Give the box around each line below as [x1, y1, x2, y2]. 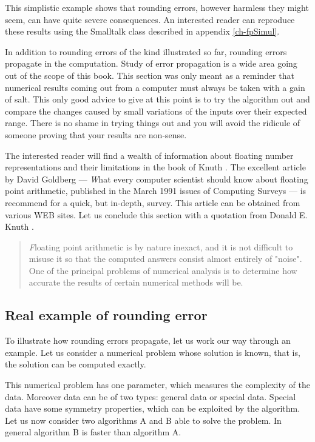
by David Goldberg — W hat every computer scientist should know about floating [5, 172, 308, 185]
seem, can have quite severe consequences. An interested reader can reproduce [5, 13, 295, 25]
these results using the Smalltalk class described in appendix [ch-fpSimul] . [5, 25, 280, 38]
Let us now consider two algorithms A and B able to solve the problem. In [5, 414, 282, 426]
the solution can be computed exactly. [5, 358, 146, 370]
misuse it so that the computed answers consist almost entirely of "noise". [29, 252, 302, 265]
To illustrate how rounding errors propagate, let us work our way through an [5, 334, 291, 347]
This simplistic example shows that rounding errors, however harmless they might [5, 1, 309, 13]
